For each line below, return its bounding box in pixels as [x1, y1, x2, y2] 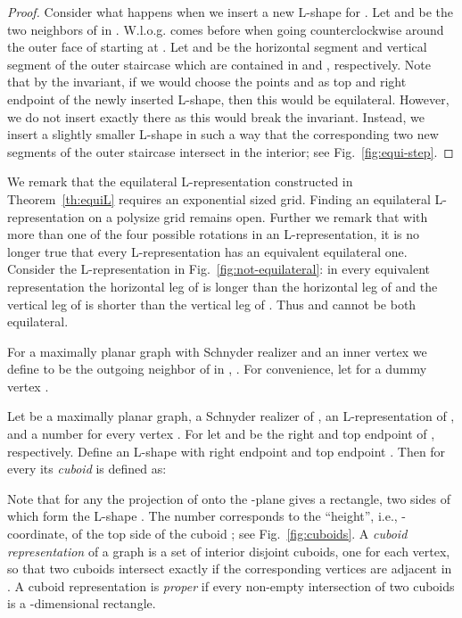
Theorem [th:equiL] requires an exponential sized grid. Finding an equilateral [7, 189, 431, 208]
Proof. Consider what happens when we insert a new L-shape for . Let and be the [7, 3, 454, 21]
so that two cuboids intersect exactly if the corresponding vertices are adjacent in [7, 559, 452, 578]
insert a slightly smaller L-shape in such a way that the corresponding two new [7, 125, 439, 144]
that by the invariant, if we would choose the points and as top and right [7, 72, 407, 91]
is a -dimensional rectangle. [7, 594, 156, 613]
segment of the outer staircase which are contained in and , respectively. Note [7, 54, 431, 73]
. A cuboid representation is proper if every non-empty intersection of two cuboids [7, 576, 455, 595]
